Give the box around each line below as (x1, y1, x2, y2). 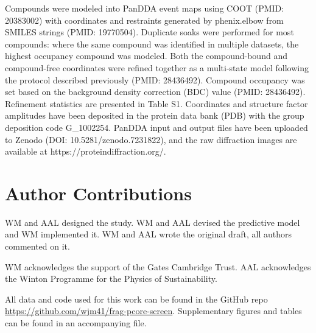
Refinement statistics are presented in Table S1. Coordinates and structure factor (5, 97, 308, 110)
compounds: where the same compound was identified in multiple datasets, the (5, 37, 299, 50)
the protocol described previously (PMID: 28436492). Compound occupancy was (5, 73, 305, 86)
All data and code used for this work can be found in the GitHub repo (5, 292, 268, 305)
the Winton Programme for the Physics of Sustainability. (5, 272, 217, 285)
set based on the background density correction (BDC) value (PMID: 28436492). (5, 85, 306, 98)
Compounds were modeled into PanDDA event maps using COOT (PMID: (5, 2, 284, 14)
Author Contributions (5, 180, 192, 205)
